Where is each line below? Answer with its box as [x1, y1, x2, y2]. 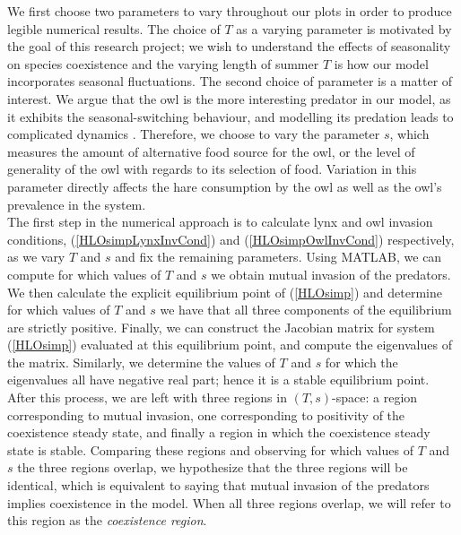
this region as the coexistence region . [7, 511, 207, 530]
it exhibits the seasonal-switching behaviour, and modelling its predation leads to [7, 107, 454, 125]
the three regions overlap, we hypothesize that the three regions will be [17, 458, 408, 477]
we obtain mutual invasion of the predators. [211, 264, 451, 283]
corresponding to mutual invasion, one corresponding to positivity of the [7, 405, 405, 424]
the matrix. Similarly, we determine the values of [7, 352, 275, 371]
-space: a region [332, 388, 418, 407]
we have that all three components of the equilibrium [160, 300, 452, 319]
